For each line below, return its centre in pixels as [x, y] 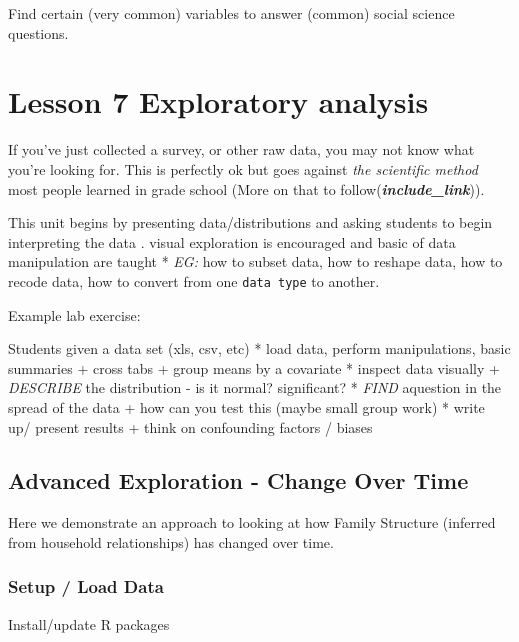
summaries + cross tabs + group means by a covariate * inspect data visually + [254, 367]
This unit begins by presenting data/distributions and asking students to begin [250, 222]
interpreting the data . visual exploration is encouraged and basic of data [232, 241]
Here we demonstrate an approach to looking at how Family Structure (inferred [252, 522]
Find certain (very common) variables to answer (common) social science [231, 13]
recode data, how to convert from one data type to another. [194, 280]
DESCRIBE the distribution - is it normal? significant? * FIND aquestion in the [255, 387]
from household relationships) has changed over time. [171, 541]
